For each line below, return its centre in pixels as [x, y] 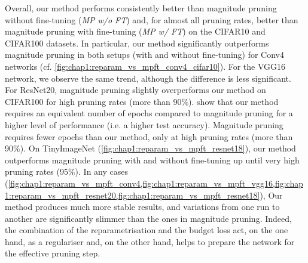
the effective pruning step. [53, 253]
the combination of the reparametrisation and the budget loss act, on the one [147, 230]
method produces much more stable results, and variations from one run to [142, 207]
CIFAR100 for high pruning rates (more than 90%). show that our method [142, 101]
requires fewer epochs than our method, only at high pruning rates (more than [149, 136]
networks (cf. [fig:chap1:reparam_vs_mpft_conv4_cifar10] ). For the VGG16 [145, 66]
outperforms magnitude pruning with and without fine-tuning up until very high [152, 160]
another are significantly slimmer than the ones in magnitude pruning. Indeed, [148, 218]
